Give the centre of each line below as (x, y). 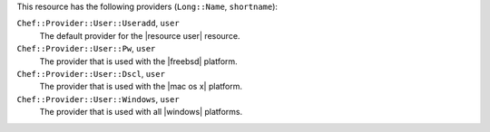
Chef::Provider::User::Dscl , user (91, 73)
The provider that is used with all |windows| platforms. (141, 112)
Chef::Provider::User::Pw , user (86, 49)
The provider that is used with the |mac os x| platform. (141, 87)
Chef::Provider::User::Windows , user (98, 99)
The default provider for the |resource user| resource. (140, 35)
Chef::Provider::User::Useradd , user (98, 24)
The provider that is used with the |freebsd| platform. (138, 61)
